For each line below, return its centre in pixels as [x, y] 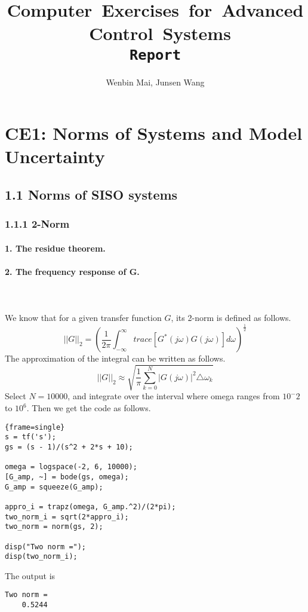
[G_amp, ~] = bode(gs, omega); [67, 477]
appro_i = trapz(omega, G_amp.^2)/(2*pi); [90, 507]
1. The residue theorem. [55, 248]
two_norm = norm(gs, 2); [54, 527]
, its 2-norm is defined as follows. [231, 318]
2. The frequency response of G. [72, 271]
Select [16, 396]
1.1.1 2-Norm [37, 224]
